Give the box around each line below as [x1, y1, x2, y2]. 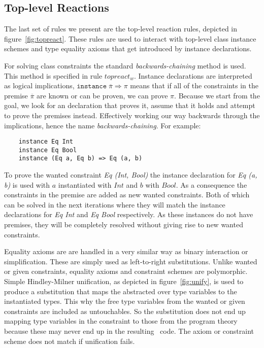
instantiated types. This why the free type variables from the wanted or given [4, 296, 245, 306]
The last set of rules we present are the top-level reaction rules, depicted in [4, 23, 238, 34]
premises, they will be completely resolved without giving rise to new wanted [4, 219, 243, 230]
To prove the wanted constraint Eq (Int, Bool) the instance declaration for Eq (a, [4, 169, 257, 180]
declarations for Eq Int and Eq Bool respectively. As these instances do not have [4, 209, 253, 220]
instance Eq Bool [18, 146, 77, 154]
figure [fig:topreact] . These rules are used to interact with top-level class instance [4, 33, 256, 44]
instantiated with [58, 179, 112, 190]
